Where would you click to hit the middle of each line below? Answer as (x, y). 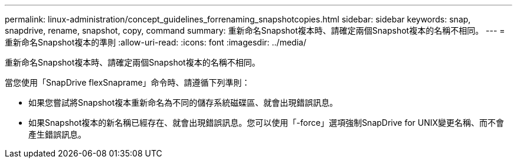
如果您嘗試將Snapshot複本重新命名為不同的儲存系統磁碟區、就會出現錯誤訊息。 (183, 102)
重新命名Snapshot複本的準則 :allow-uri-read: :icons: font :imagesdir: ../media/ (156, 42)
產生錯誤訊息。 (57, 134)
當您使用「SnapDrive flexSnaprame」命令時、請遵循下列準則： (127, 82)
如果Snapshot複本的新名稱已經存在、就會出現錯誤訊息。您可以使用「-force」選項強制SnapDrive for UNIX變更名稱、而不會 (266, 123)
